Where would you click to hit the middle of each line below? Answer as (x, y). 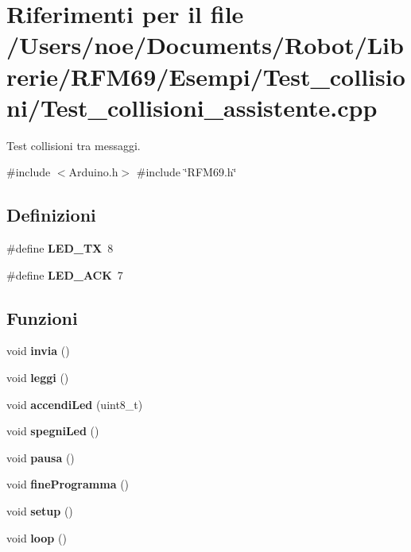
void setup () (40, 511)
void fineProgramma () (68, 484)
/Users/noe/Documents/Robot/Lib (205, 45)
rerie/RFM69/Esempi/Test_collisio (206, 76)
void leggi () (38, 378)
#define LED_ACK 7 (65, 274)
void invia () (38, 351)
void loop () (37, 537)
